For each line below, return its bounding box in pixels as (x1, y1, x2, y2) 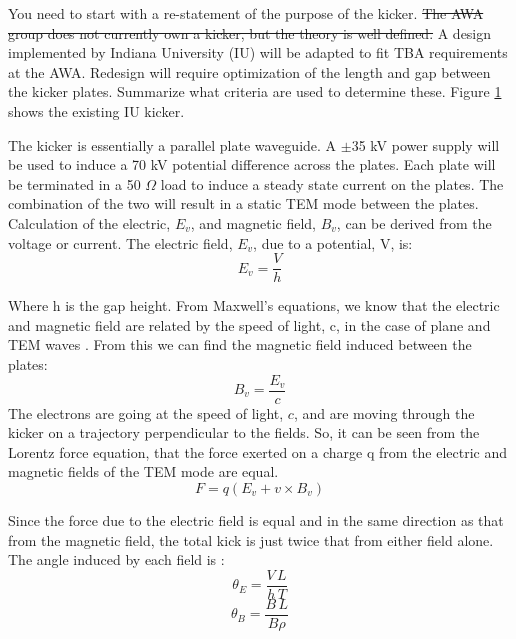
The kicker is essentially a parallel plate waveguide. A (8, 134, 337, 155)
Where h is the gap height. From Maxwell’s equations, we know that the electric (8, 295, 500, 316)
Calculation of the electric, (8, 212, 171, 233)
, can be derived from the (336, 212, 492, 233)
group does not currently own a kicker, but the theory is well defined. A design (8, 22, 492, 43)
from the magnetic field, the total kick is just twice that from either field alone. (8, 529, 494, 550)
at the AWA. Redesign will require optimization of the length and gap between (8, 61, 491, 82)
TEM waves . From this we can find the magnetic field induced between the (8, 334, 472, 355)
